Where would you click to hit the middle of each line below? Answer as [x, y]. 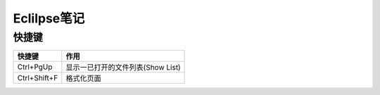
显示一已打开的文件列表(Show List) [123, 68]
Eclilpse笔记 [49, 18]
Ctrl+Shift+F [38, 78]
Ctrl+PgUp [35, 67]
